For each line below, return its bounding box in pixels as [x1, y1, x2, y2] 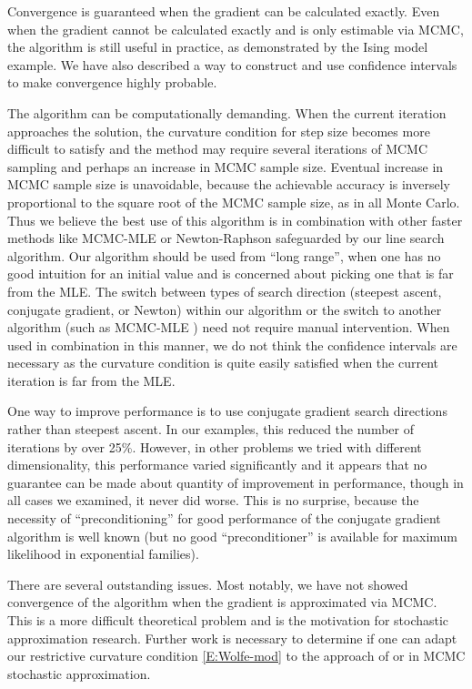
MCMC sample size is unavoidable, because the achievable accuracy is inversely [7, 175, 450, 194]
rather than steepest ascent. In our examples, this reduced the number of [7, 420, 415, 439]
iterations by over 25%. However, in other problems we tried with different [7, 437, 422, 456]
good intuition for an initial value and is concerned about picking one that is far [7, 264, 454, 283]
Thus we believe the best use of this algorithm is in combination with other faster [7, 210, 463, 229]
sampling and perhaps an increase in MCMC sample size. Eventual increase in [7, 157, 444, 176]
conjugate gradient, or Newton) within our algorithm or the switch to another [7, 299, 442, 319]
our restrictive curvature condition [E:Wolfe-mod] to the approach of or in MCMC [7, 646, 466, 665]
